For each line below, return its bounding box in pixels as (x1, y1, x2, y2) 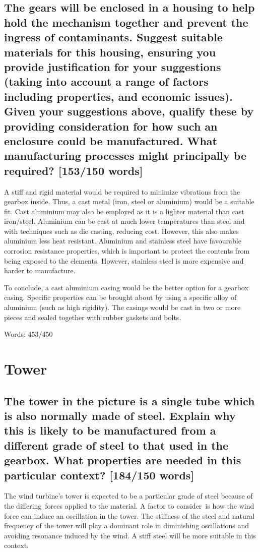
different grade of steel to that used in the (4, 437, 229, 453)
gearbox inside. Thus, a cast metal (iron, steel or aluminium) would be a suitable (4, 196, 254, 207)
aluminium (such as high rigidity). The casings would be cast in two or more (4, 302, 241, 313)
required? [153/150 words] (4, 162, 143, 178)
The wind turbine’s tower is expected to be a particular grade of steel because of (4, 490, 253, 501)
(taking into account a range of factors (4, 74, 209, 89)
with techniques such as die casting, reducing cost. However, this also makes (4, 225, 239, 236)
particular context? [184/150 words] (4, 467, 194, 482)
